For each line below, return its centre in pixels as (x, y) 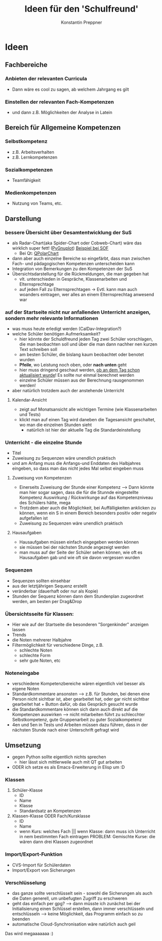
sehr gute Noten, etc (40, 661)
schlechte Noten (36, 650)
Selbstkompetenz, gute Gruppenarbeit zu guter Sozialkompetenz (77, 720)
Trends (19, 635)
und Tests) (30, 415)
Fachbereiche (26, 65)
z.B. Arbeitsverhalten (33, 152)
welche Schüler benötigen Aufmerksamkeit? (56, 334)
